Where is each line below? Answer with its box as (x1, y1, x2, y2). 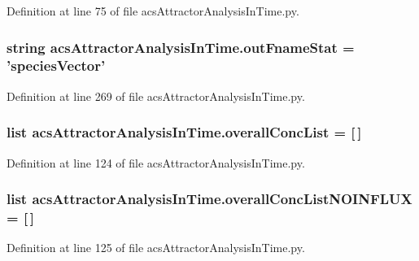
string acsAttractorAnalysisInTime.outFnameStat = (7, 37, 355, 57)
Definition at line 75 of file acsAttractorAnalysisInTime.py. (7, 2, 299, 19)
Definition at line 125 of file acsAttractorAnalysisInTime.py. (7, 239, 305, 256)
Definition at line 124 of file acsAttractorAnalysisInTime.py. (7, 154, 305, 171)
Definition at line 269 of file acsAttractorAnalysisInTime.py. (7, 87, 305, 104)
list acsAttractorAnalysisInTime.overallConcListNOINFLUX (7, 189, 412, 209)
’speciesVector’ (7, 55, 106, 76)
